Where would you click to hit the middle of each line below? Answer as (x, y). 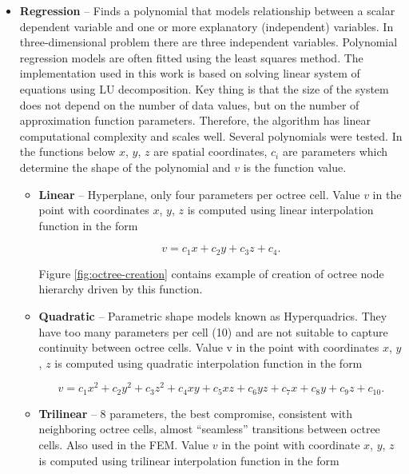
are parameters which (335, 151)
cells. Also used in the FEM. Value (124, 445)
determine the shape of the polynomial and (125, 167)
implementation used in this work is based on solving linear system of (190, 73)
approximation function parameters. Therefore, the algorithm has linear (195, 120)
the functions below (68, 151)
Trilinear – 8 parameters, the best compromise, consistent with (196, 413)
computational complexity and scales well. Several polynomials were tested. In (211, 135)
